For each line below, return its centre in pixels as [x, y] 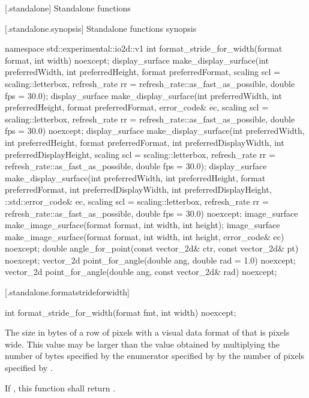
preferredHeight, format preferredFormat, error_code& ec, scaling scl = [137, 107]
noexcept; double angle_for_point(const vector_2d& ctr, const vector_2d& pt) [152, 248]
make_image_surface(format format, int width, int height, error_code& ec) [145, 236]
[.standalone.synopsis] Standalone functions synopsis [101, 28]
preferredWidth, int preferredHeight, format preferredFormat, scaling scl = [142, 72]
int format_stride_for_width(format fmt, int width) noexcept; [121, 312]
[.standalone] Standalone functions [68, 8]
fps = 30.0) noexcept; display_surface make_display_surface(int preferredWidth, [155, 131]
